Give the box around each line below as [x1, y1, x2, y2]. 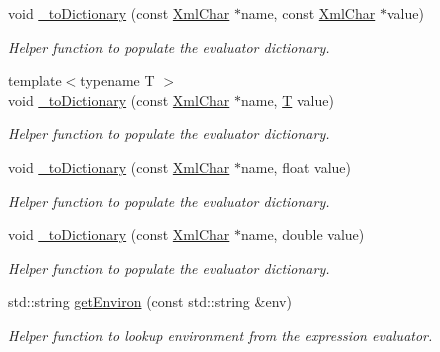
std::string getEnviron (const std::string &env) [8, 291, 292, 312]
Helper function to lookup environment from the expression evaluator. [8, 324, 433, 345]
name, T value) [240, 89, 334, 110]
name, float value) [240, 156, 352, 177]
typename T [80, 70, 155, 91]
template [8, 70, 62, 91]
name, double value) [240, 224, 365, 245]
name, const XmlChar [240, 3, 376, 23]
